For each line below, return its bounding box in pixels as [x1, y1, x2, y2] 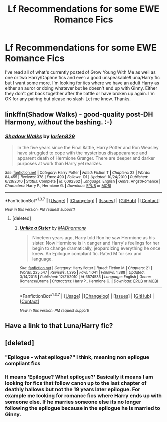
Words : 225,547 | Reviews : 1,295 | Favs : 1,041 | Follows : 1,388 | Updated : [19, 270, 145, 275]
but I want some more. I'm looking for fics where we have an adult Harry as [5, 80, 159, 86]
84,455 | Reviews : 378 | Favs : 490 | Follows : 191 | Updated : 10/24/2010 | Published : [5, 174, 148, 179]
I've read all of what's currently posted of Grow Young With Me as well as [5, 69, 156, 75]
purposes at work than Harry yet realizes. [17, 160, 103, 166]
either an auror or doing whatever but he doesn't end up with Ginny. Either [5, 85, 158, 91]
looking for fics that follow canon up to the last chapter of [5, 379, 147, 386]
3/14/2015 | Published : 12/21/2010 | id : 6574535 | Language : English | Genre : [19, 274, 151, 280]
